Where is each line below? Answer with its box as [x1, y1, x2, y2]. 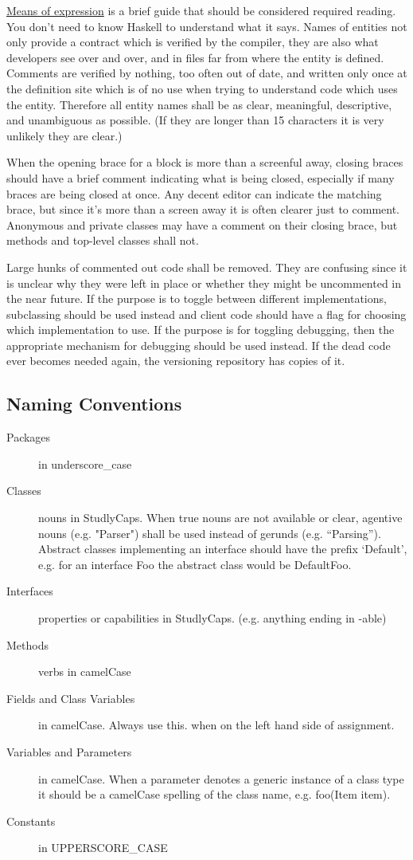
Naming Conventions [6, 391, 182, 416]
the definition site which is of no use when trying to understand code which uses [6, 80, 398, 96]
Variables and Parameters [6, 743, 132, 760]
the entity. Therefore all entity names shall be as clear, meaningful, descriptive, [6, 96, 392, 112]
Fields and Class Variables [6, 689, 135, 706]
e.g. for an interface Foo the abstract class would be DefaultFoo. [38, 556, 352, 572]
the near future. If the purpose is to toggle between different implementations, [6, 290, 387, 307]
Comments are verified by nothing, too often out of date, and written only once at [6, 65, 407, 81]
